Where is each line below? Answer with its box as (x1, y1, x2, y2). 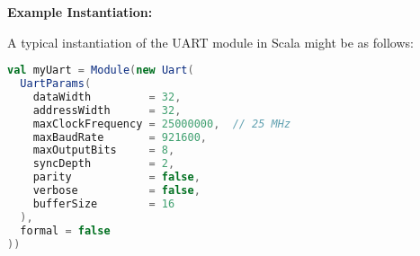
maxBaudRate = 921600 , (32, 130, 207, 144)
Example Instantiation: (7, 3, 153, 21)
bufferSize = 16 (32, 197, 175, 210)
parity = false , (32, 171, 201, 184)
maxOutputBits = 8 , (32, 144, 175, 157)
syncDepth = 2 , (32, 157, 175, 171)
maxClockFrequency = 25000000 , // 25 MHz (32, 117, 291, 130)
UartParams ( (20, 77, 92, 91)
